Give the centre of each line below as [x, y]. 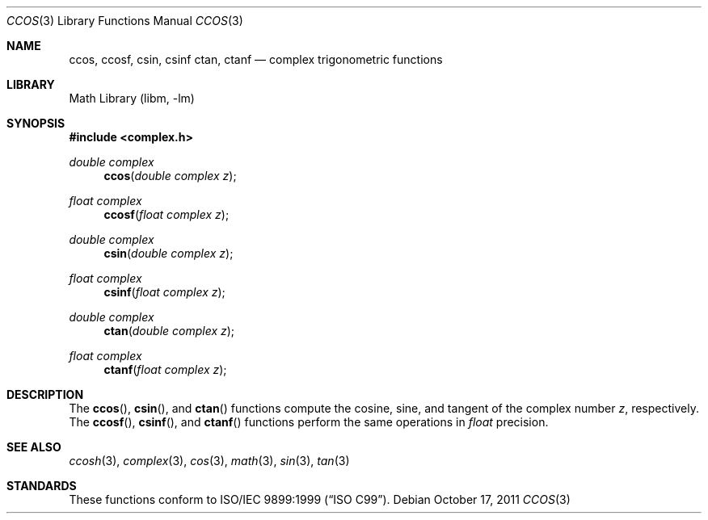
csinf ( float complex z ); [164, 292]
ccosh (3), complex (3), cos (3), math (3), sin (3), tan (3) [209, 461]
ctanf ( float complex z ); [165, 369]
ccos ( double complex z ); [170, 176]
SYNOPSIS [36, 123]
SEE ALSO [34, 447]
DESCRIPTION [45, 394]
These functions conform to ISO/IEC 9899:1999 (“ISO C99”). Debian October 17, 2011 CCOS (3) [320, 499]
